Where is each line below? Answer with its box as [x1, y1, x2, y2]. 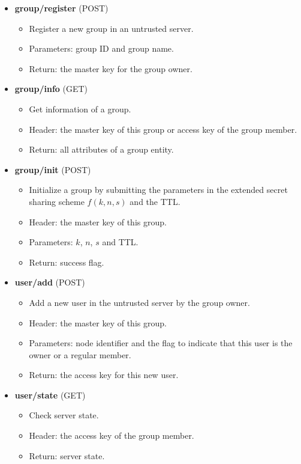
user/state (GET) [14, 388, 86, 401]
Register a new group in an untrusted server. [29, 22, 194, 34]
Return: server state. [29, 449, 105, 462]
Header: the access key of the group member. [29, 429, 194, 442]
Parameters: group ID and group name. [29, 42, 174, 55]
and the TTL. [130, 195, 180, 207]
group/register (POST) [14, 2, 109, 14]
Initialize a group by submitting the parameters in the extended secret [29, 183, 288, 196]
